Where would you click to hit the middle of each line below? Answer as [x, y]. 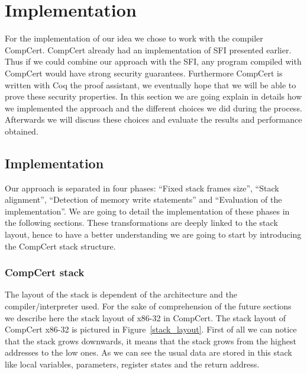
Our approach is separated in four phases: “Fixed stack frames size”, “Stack [142, 188]
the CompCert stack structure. [60, 246]
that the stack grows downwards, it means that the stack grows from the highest [151, 341]
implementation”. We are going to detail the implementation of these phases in [147, 211]
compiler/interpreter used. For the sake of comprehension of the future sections [148, 306]
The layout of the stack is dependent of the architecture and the [121, 294]
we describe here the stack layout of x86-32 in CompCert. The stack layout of [146, 317]
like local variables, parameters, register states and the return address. [132, 364]
